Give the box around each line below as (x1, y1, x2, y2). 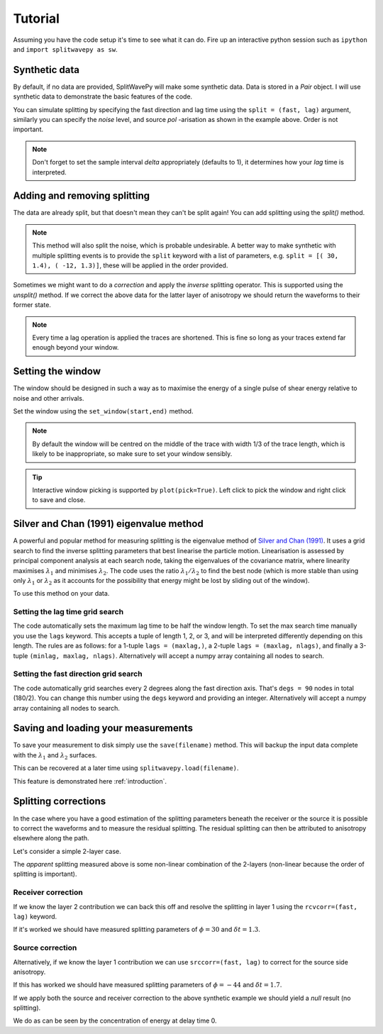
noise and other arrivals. (13, 394, 84, 402)
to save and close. (32, 496, 86, 504)
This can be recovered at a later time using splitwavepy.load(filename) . (13, 764, 239, 772)
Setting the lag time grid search (13, 607, 124, 617)
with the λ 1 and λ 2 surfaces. (13, 750, 97, 761)
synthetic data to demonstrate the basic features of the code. (13, 92, 193, 101)
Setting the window (13, 365, 101, 377)
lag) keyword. (13, 912, 57, 921)
